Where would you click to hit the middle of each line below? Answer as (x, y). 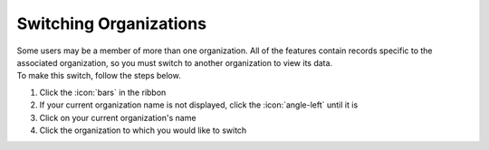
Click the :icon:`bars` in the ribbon (103, 92)
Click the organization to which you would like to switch (143, 130)
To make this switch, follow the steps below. (99, 76)
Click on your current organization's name (118, 117)
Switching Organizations (112, 23)
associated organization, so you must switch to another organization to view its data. (175, 62)
